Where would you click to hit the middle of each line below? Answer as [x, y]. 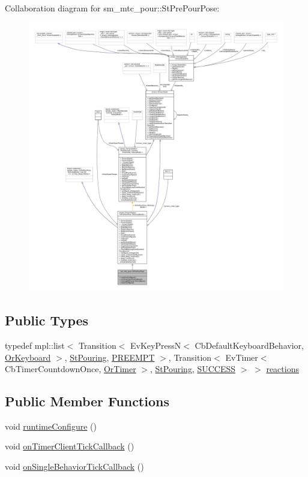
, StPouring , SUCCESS [193, 369]
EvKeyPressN [156, 345]
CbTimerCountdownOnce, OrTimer [71, 369]
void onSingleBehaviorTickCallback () [74, 467]
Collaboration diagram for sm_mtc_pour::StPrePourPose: [112, 8]
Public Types [47, 320]
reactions [282, 369]
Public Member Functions [87, 401]
